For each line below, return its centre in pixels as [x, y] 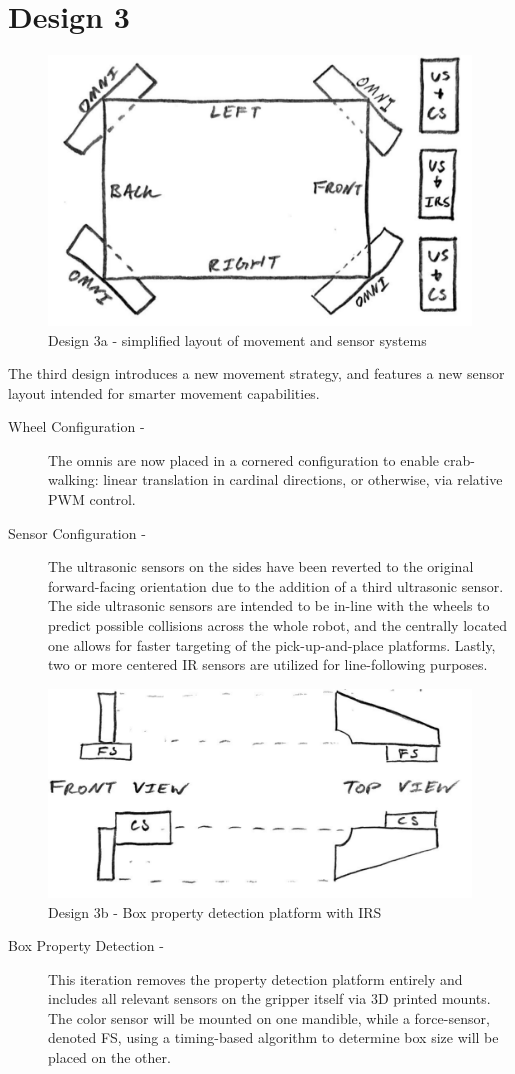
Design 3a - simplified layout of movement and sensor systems [237, 339]
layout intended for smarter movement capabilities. [164, 392]
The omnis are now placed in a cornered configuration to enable [244, 459]
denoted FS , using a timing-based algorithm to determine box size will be [273, 1037]
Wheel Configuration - [76, 426]
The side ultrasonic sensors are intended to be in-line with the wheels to [269, 605]
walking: [73, 479]
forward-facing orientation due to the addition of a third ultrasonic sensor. [276, 585]
